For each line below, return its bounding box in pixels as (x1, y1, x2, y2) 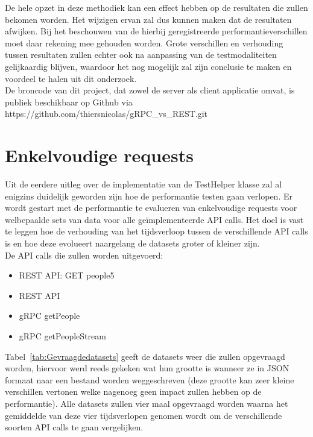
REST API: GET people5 (19, 269, 115, 281)
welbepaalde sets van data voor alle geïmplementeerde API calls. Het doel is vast (5, 213, 304, 225)
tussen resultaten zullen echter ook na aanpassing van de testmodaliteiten (5, 48, 277, 61)
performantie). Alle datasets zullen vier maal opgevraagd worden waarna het (5, 397, 288, 409)
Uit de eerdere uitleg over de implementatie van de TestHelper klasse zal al (5, 178, 282, 190)
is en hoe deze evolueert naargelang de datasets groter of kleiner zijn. (5, 237, 260, 250)
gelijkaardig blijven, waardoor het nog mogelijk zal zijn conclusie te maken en (5, 60, 292, 72)
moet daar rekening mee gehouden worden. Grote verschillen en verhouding (5, 36, 283, 49)
